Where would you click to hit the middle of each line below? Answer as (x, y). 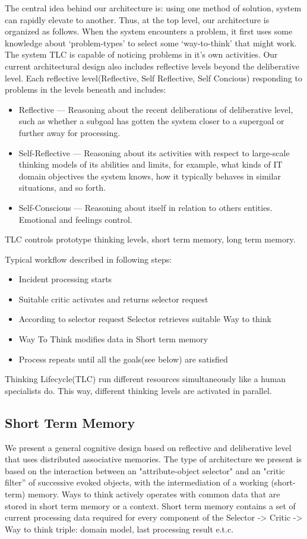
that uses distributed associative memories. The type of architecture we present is (153, 459)
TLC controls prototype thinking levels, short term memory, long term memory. (150, 239)
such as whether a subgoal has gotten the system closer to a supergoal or (151, 121)
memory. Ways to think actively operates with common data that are (154, 494)
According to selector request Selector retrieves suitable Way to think (145, 319)
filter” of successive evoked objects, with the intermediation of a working (137, 482)
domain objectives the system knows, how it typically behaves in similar (150, 176)
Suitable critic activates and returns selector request (113, 299)
